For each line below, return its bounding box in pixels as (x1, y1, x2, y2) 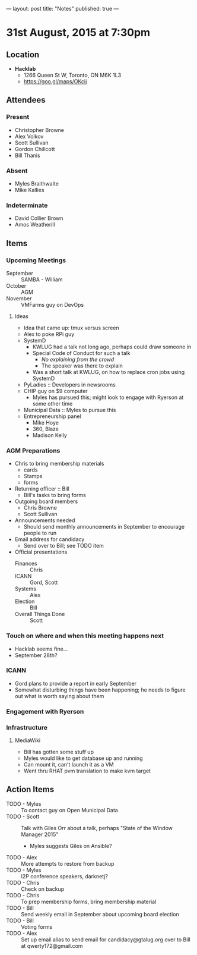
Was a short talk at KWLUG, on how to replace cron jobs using (32, 368, 185, 375)
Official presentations (14, 548, 68, 555)
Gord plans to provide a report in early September (14, 680, 137, 687)
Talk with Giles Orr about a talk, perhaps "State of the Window (21, 824, 173, 831)
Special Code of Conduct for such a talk (32, 349, 131, 356)
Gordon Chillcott (14, 145, 55, 152)
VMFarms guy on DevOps (21, 301, 84, 308)
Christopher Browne (14, 126, 64, 133)
